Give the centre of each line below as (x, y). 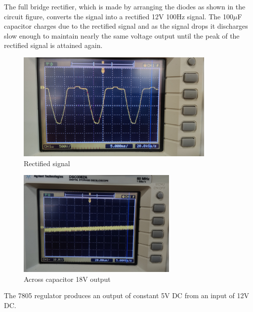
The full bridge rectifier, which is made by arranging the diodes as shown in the (125, 6)
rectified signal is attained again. (53, 45)
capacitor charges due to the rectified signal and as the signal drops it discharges (126, 26)
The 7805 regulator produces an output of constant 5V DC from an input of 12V (126, 295)
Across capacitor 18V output (67, 279)
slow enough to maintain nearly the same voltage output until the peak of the (122, 35)
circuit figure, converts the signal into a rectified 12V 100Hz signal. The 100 (119, 16)
